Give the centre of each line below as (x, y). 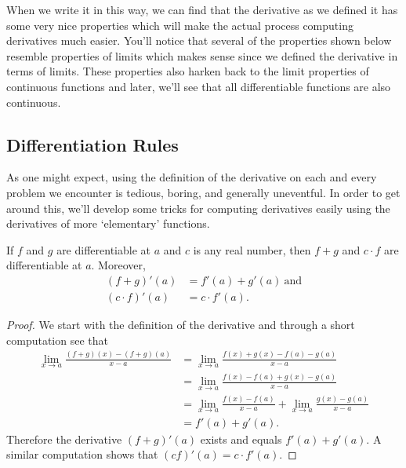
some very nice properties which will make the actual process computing (180, 25)
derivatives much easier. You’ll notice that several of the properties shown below (199, 40)
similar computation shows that (82, 454)
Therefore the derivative (64, 439)
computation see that (57, 340)
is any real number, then (252, 249)
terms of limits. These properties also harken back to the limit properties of (188, 71)
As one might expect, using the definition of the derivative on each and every (192, 177)
